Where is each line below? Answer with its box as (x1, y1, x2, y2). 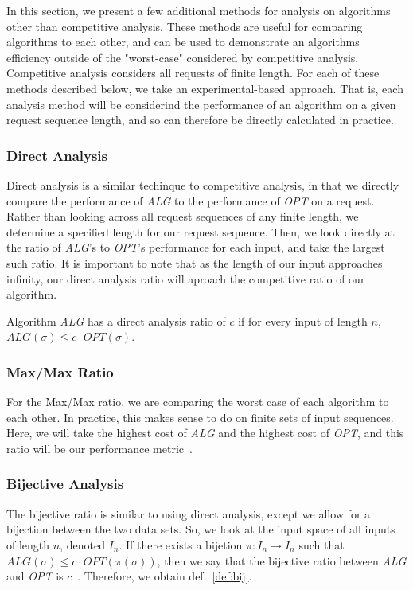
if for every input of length (238, 312, 368, 329)
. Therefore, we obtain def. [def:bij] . (77, 568, 252, 584)
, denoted (60, 536, 105, 553)
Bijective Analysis (6, 474, 124, 494)
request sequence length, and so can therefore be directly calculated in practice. (6, 111, 394, 128)
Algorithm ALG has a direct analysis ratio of (6, 312, 226, 329)
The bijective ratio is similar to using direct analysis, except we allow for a (6, 505, 371, 522)
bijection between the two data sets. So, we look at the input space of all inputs (6, 521, 395, 537)
